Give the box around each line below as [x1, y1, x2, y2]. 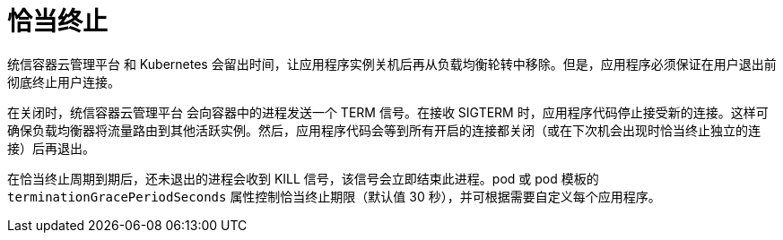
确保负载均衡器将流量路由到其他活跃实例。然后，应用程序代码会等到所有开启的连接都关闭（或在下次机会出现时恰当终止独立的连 [7, 122, 761, 138]
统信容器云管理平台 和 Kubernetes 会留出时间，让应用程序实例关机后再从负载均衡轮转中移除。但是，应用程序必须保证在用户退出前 [7, 56, 777, 72]
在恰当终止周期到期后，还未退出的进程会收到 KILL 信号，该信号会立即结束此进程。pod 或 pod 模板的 [7, 170, 599, 186]
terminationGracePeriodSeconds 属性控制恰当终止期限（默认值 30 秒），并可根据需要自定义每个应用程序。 [7, 188, 661, 204]
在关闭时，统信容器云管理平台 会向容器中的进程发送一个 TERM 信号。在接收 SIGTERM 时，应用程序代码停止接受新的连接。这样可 [7, 104, 769, 120]
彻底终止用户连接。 [7, 73, 120, 90]
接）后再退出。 [7, 140, 95, 156]
